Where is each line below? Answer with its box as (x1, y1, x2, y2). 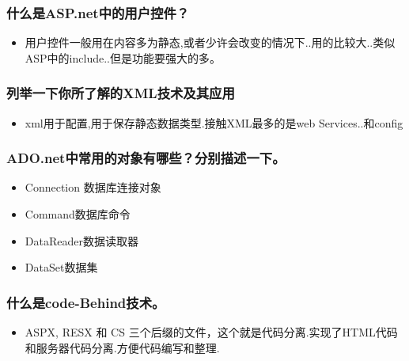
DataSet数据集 (25, 259, 98, 275)
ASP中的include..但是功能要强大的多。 (25, 49, 221, 66)
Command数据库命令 (25, 206, 131, 222)
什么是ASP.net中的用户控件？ (6, 2, 190, 22)
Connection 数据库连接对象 (25, 179, 161, 196)
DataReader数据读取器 (25, 232, 138, 249)
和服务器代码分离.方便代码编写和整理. (25, 339, 220, 355)
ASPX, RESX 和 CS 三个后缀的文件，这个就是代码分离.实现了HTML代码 (25, 324, 398, 340)
